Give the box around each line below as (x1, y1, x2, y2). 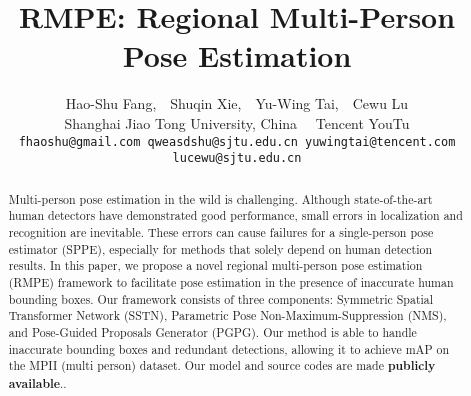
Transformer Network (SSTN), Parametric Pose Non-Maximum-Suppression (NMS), (8, 307, 447, 324)
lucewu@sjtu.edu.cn (172, 151, 302, 166)
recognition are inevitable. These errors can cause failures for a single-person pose (8, 223, 434, 240)
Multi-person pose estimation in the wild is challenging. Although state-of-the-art (8, 190, 433, 207)
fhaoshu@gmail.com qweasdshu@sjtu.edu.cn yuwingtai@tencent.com (18, 134, 456, 149)
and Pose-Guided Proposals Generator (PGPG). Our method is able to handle (8, 323, 417, 340)
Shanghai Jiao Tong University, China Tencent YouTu (64, 112, 410, 133)
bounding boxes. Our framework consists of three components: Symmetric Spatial (8, 290, 434, 307)
